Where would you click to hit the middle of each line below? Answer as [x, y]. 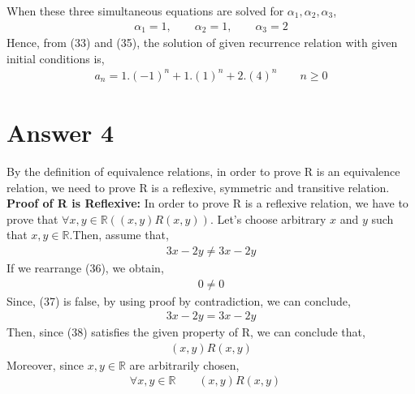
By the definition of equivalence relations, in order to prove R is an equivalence [203, 171]
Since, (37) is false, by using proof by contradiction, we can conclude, [179, 300]
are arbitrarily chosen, [184, 364]
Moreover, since [45, 364]
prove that [32, 218]
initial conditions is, [56, 58]
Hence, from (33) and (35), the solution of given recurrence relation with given [202, 43]
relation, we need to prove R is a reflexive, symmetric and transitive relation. [198, 187]
